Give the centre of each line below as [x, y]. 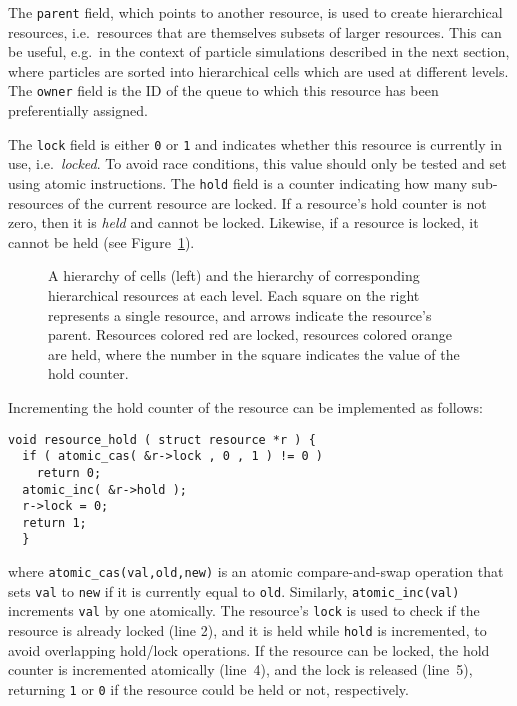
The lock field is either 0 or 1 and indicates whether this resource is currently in [255, 143]
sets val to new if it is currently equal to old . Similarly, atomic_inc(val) [234, 590]
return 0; [69, 472]
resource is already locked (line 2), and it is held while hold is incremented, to [247, 630]
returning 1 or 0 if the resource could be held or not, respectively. [208, 688]
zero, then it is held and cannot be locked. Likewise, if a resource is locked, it [243, 222]
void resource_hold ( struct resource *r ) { [162, 439]
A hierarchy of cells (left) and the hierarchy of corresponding [234, 275]
